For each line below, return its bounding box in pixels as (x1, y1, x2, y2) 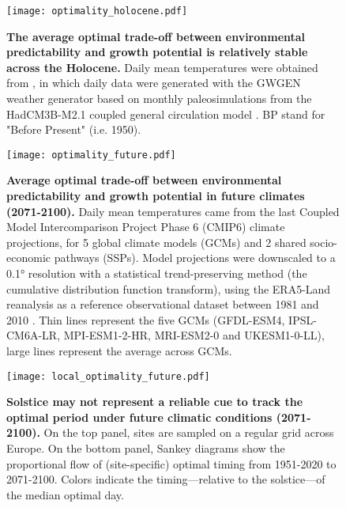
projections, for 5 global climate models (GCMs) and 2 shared (6, 233, 307, 250)
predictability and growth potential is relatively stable (6, 44, 308, 60)
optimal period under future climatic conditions (6, 408, 273, 425)
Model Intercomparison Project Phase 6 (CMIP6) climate (6, 218, 285, 235)
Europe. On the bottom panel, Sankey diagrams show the (6, 440, 285, 457)
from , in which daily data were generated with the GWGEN (6, 74, 301, 91)
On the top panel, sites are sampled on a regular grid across (43, 424, 334, 441)
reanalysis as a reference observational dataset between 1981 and (6, 296, 319, 313)
